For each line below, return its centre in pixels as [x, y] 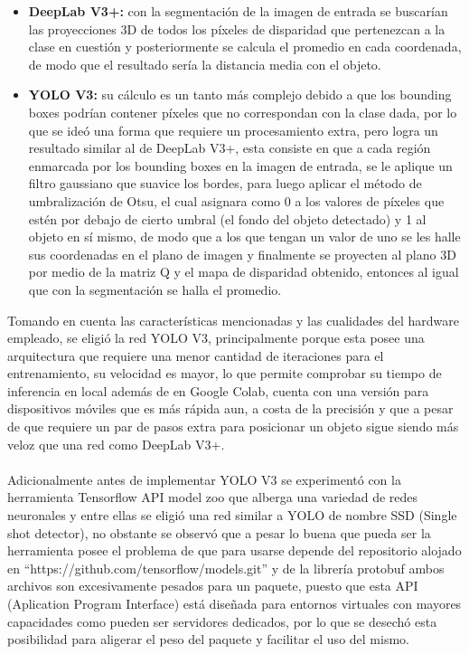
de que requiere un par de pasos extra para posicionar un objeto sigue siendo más [233, 427]
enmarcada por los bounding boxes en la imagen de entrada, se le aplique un [240, 165]
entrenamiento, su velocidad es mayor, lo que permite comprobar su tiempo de [225, 373]
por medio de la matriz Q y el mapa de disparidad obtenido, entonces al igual [244, 272]
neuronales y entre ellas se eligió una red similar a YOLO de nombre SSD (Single [232, 515]
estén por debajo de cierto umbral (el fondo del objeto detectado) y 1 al [227, 218]
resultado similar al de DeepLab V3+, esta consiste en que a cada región [230, 148]
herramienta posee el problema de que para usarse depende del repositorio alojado [234, 550]
